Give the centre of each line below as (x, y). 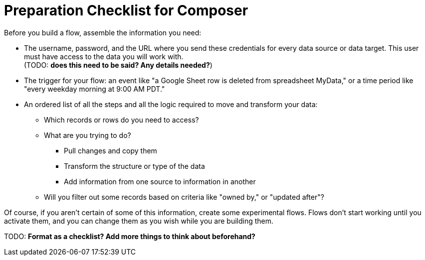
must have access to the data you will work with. (104, 56)
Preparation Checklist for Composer (126, 10)
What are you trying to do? (88, 135)
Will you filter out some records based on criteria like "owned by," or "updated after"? (184, 197)
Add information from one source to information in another (160, 181)
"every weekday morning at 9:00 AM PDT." (95, 89)
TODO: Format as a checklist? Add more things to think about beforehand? (130, 236)
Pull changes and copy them (110, 150)
